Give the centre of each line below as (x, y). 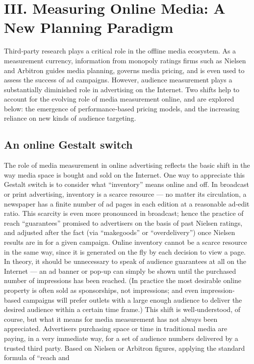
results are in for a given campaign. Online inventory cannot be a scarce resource (126, 242)
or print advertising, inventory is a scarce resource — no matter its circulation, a (125, 194)
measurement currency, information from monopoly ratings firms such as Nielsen (125, 60)
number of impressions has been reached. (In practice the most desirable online (123, 280)
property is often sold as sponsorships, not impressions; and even (101, 290)
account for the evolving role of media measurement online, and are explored (119, 99)
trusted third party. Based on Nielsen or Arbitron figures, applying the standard (125, 348)
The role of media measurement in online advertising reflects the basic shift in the (127, 165)
